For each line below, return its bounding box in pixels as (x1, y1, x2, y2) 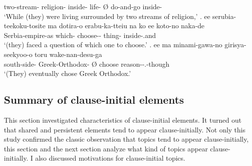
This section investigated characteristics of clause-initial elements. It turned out (4, 114, 242, 125)
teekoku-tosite (4, 20, 46, 31)
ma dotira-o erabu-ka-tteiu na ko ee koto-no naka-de (47, 20, 205, 31)
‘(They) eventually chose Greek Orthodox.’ (4, 68, 131, 78)
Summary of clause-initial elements (4, 92, 184, 107)
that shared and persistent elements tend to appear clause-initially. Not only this (4, 124, 246, 134)
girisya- (224, 39, 247, 50)
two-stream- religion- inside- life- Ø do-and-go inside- (4, 1, 162, 11)
